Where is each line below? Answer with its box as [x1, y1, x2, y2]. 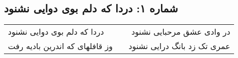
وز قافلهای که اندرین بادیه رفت [8, 40, 113, 52]
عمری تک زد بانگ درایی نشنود [128, 40, 231, 52]
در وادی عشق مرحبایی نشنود [131, 26, 231, 38]
